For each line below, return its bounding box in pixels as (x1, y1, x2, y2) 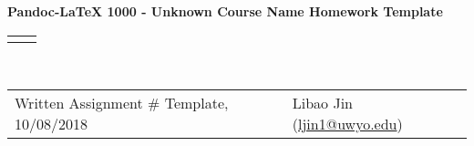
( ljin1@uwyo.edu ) (292, 113, 403, 135)
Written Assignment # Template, (15, 92, 229, 114)
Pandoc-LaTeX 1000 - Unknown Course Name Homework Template (7, 2, 443, 20)
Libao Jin (292, 92, 354, 114)
